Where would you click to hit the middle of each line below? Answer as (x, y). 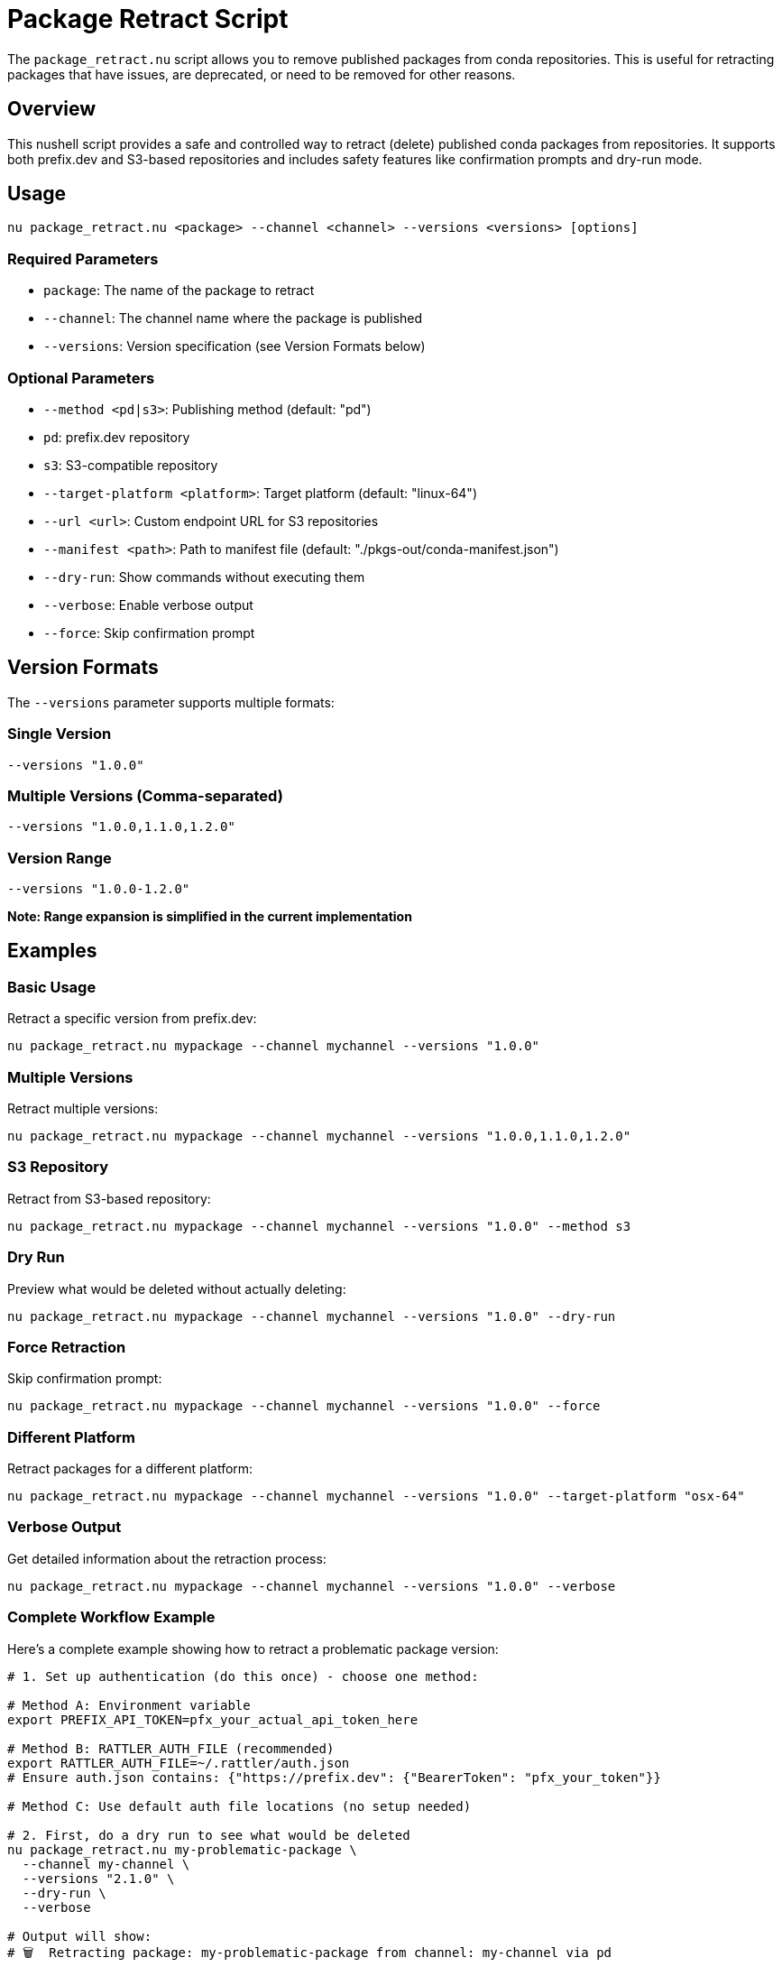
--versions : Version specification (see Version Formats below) (235, 346)
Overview (52, 109)
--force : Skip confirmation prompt (149, 633)
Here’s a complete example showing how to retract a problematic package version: (253, 1648)
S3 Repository (58, 1167)
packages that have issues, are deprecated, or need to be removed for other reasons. (262, 74)
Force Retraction (67, 1347)
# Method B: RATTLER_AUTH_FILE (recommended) (171, 1748)
